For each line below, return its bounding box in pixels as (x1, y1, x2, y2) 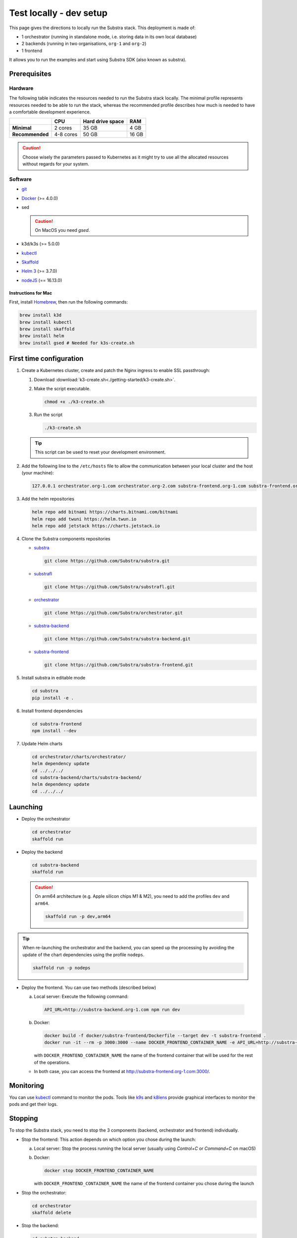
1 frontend (21, 48, 42, 53)
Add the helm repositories (21, 496, 74, 502)
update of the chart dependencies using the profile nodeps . (22, 951, 145, 958)
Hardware (9, 85, 34, 92)
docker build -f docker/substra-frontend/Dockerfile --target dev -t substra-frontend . (44, 1032, 267, 1038)
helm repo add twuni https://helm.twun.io (32, 516, 137, 522)
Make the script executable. (34, 386, 91, 392)
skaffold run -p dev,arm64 (45, 914, 111, 919)
